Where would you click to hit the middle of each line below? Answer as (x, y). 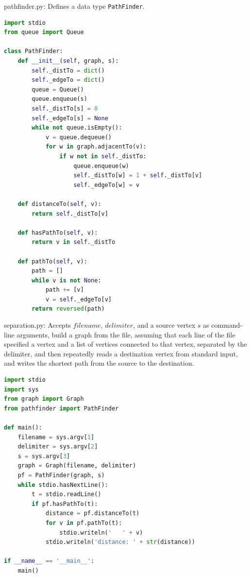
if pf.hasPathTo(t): (65, 504)
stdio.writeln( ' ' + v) (101, 532)
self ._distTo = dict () (68, 70)
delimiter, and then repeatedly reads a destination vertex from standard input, (121, 353)
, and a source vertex (164, 325)
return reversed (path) (68, 309)
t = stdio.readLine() (67, 494)
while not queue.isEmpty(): (77, 128)
